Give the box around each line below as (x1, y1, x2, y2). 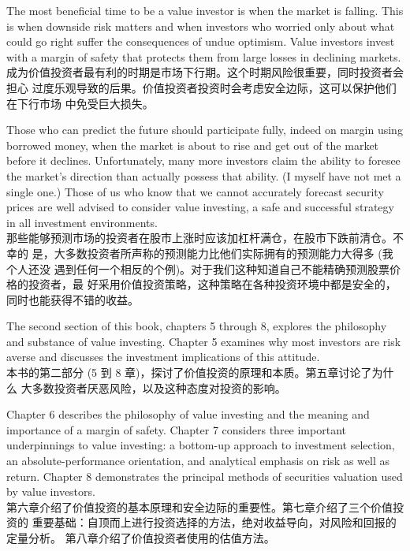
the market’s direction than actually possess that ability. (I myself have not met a (6, 167, 401, 184)
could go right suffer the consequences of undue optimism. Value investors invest (6, 33, 395, 50)
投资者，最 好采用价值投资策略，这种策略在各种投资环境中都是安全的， (28, 276, 397, 292)
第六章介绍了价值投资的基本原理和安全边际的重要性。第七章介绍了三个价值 (6, 498, 393, 515)
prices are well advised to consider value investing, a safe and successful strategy (6, 199, 394, 215)
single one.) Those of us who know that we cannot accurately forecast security (6, 183, 384, 199)
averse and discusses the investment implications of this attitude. (6, 348, 320, 365)
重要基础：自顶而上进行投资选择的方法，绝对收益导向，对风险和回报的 (32, 514, 397, 531)
